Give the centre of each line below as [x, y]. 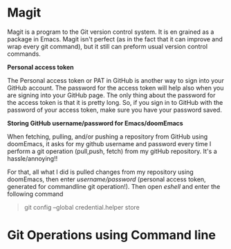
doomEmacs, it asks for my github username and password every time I [109, 143]
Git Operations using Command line [112, 235]
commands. [24, 54]
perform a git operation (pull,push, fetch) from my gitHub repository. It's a [112, 151]
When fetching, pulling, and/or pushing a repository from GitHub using [108, 137]
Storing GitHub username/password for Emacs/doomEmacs [95, 123]
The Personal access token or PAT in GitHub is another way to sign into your [116, 80]
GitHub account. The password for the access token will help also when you [115, 88]
